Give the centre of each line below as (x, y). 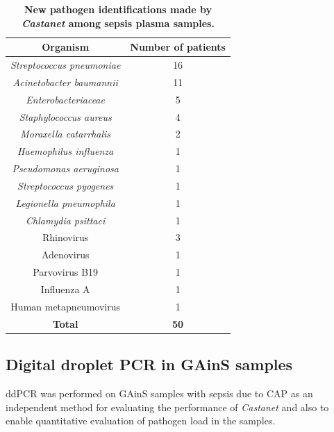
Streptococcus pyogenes (66, 185)
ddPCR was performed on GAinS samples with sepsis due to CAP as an (159, 393)
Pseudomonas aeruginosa (65, 168)
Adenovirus (65, 255)
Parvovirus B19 (66, 272)
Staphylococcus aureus (65, 116)
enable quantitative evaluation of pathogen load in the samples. (141, 421)
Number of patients (178, 47)
